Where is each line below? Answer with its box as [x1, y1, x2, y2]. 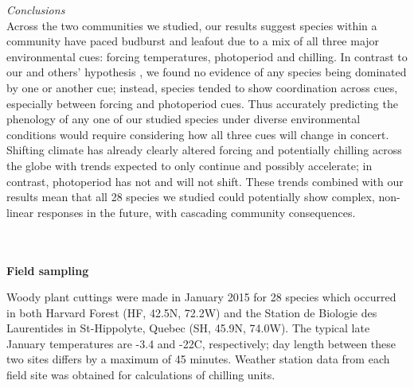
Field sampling [6, 262, 89, 278]
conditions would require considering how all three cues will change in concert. [6, 126, 389, 142]
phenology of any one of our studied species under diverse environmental [6, 111, 361, 127]
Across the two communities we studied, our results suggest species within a [6, 17, 377, 33]
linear [6, 204, 34, 220]
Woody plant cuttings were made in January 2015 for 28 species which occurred [6, 289, 396, 305]
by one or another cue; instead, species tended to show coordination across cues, [6, 79, 398, 95]
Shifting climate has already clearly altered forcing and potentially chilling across [6, 142, 402, 158]
